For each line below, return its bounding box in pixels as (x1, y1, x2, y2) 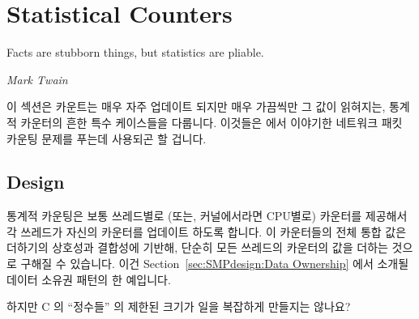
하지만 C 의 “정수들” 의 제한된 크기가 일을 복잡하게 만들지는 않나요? (6, 298, 351, 315)
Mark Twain (6, 70, 68, 87)
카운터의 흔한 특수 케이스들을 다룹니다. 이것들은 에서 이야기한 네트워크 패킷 (20, 113, 403, 130)
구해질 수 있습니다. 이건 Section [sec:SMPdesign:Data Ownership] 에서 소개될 (20, 255, 409, 272)
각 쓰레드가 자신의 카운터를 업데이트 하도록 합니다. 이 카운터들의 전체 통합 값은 (6, 223, 407, 240)
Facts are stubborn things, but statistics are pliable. (6, 44, 264, 61)
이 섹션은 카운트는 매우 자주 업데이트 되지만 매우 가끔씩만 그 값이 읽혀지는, (6, 98, 386, 115)
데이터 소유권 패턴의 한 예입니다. (6, 270, 171, 287)
